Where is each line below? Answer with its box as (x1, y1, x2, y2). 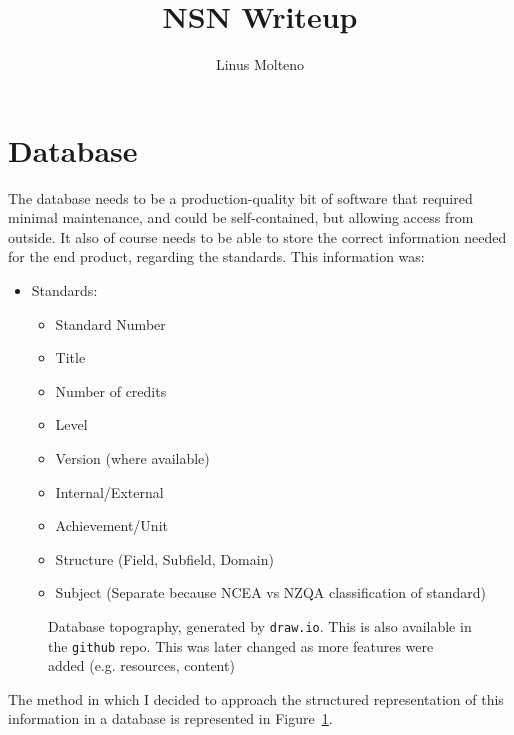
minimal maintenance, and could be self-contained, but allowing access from (8, 207, 474, 228)
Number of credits (55, 380, 167, 401)
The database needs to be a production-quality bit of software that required (8, 187, 473, 208)
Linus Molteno (215, 54, 305, 75)
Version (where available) (55, 448, 210, 468)
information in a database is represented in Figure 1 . (8, 708, 333, 729)
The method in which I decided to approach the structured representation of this (8, 688, 504, 709)
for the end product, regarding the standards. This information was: (8, 246, 425, 267)
